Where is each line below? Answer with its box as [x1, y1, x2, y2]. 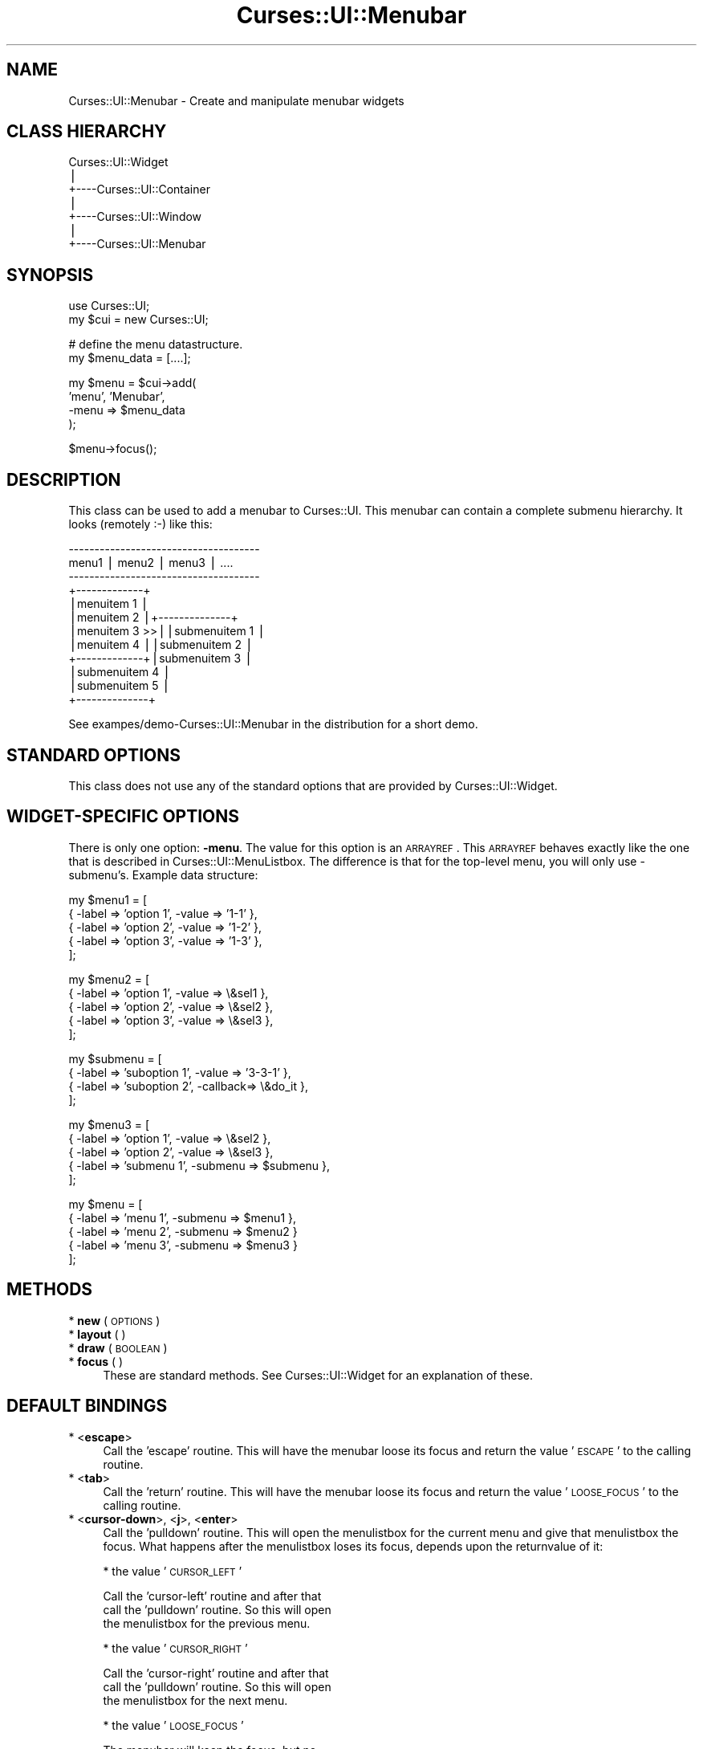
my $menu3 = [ [68, 1117, 150, 1131]
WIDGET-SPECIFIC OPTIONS [6, 806, 240, 827]
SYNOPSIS [6, 264, 94, 285]
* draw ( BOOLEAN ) [68, 1340, 168, 1355]
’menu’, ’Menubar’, [68, 389, 165, 404]
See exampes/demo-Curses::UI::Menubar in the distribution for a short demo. [68, 717, 478, 732]
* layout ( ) [68, 1327, 126, 1341]
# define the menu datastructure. [68, 337, 243, 352]
